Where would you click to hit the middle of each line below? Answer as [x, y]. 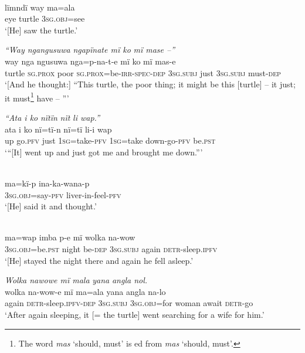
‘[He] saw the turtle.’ [41, 30]
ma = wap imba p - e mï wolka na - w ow [70, 237]
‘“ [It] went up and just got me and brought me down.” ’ [104, 152]
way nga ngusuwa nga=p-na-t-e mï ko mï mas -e [90, 61]
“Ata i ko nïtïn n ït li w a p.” [52, 117]
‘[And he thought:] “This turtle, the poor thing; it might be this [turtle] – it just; [150, 84]
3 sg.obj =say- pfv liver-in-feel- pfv [63, 194]
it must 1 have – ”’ [37, 97]
